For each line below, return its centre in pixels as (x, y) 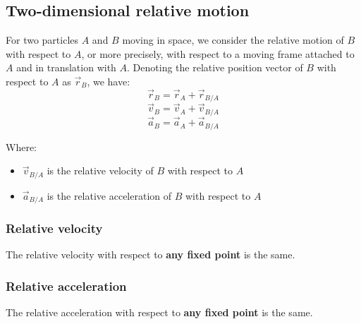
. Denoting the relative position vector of (215, 67)
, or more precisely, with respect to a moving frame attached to (218, 53)
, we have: (109, 81)
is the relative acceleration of (109, 195)
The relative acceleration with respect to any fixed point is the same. (159, 312)
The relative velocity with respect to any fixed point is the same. (151, 254)
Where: (21, 146)
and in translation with (66, 67)
